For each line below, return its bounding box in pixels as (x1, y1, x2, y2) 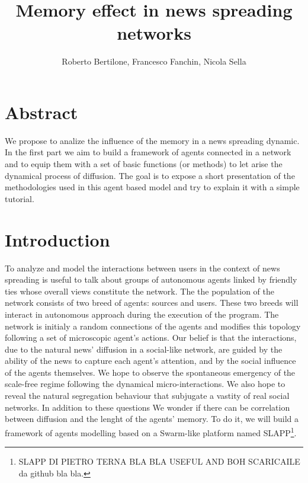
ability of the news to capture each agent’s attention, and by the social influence (5, 354, 296, 367)
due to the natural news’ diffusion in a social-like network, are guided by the (5, 343, 283, 355)
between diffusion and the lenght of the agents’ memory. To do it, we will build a (5, 412, 299, 425)
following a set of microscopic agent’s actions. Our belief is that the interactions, (5, 331, 297, 344)
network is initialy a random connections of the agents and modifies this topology (5, 319, 301, 332)
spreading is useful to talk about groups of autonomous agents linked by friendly (5, 273, 297, 286)
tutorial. (5, 192, 34, 204)
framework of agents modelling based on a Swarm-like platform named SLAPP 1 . (5, 424, 297, 439)
